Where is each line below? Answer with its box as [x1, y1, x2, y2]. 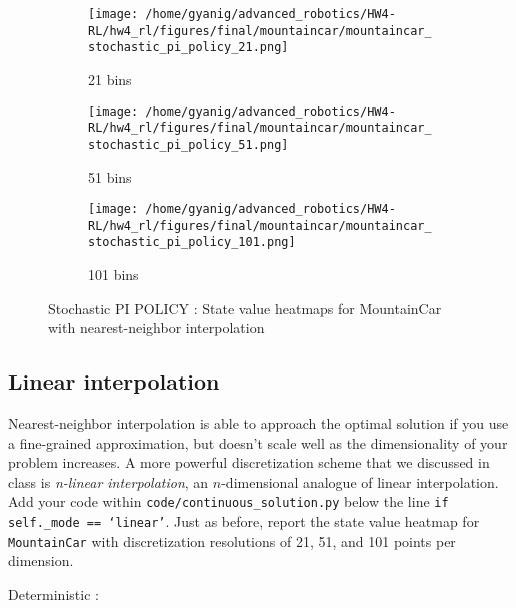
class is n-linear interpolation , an [8, 471, 209, 492]
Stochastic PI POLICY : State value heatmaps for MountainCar [48, 297, 442, 318]
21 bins [88, 68, 132, 89]
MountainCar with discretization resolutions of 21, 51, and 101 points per [8, 530, 456, 551]
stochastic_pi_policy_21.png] [88, 40, 289, 55]
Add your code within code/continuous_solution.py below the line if [8, 491, 449, 512]
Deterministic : [8, 584, 99, 605]
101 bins [88, 264, 139, 285]
